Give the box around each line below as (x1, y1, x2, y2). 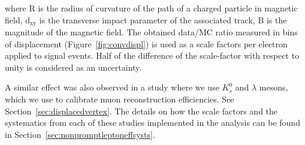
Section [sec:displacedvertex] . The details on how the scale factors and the (5, 104, 278, 117)
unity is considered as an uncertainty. (5, 61, 142, 73)
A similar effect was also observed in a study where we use (5, 81, 219, 93)
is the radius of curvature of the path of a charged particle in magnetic (38, 2, 298, 14)
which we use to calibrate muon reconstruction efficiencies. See (5, 93, 234, 105)
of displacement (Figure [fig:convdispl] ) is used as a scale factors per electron (5, 37, 288, 50)
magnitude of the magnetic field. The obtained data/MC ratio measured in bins (5, 26, 298, 38)
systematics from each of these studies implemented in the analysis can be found (5, 116, 300, 129)
